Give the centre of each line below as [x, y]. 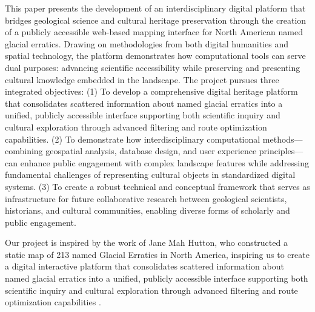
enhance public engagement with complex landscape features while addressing [165, 162]
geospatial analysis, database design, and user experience [151, 151]
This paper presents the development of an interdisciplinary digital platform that [155, 8]
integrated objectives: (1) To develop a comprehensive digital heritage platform [151, 91]
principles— [281, 151]
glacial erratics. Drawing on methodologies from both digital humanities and [147, 43]
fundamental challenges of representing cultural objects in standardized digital [150, 175]
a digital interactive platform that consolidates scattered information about [144, 266]
